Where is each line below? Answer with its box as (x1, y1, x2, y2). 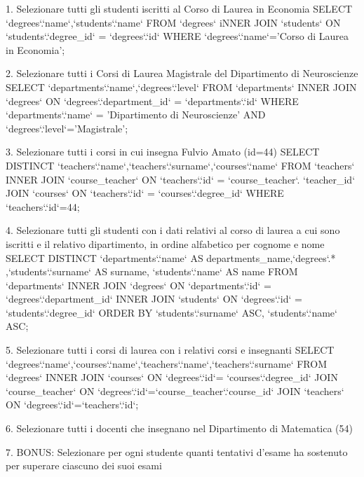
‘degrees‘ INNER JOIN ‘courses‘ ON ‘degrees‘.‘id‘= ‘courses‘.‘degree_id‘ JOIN (6, 370, 338, 385)
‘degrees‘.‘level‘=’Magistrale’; (6, 120, 128, 135)
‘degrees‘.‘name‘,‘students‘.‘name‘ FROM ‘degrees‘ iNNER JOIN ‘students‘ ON (6, 15, 341, 29)
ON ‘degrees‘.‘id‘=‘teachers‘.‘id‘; (6, 397, 139, 412)
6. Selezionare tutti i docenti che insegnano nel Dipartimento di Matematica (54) (6, 421, 353, 436)
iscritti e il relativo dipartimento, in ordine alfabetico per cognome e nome (6, 236, 325, 251)
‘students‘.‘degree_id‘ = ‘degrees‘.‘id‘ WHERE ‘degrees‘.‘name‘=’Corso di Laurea (6, 29, 349, 43)
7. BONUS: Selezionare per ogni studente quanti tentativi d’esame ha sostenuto (6, 444, 348, 459)
